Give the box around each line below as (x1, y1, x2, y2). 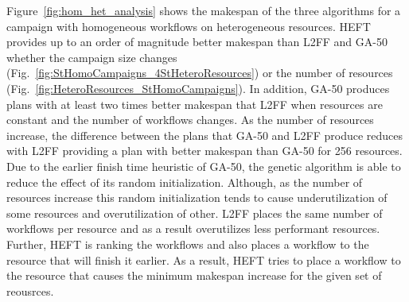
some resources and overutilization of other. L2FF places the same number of (6, 204, 383, 221)
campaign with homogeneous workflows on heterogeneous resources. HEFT (6, 17, 371, 34)
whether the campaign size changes (6, 48, 177, 65)
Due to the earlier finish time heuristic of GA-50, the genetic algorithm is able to (6, 157, 401, 174)
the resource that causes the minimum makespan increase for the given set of (6, 267, 382, 284)
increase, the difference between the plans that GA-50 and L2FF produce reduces (6, 126, 403, 143)
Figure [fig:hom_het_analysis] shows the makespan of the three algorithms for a (6, 2, 401, 18)
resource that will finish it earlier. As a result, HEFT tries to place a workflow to (6, 251, 401, 268)
